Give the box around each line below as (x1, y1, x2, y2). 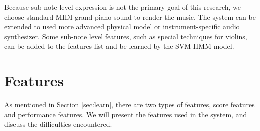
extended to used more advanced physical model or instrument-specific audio (4, 21, 240, 32)
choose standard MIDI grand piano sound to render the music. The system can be (4, 11, 256, 22)
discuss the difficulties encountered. (4, 119, 112, 129)
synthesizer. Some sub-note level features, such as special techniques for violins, (4, 31, 247, 41)
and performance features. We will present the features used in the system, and (4, 109, 247, 119)
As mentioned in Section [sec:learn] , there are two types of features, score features (4, 99, 255, 110)
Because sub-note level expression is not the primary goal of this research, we (4, 2, 241, 12)
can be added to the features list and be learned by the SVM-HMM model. (4, 41, 234, 51)
